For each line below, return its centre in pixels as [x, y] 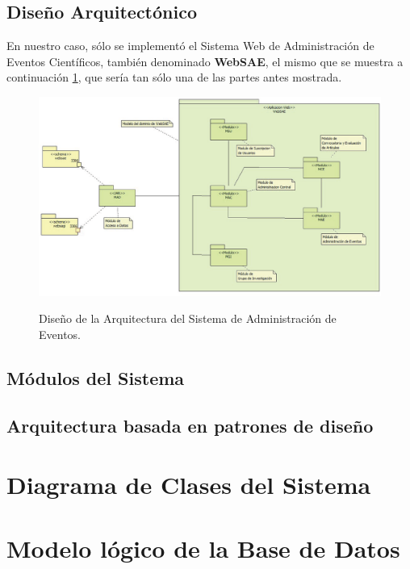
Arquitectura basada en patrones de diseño [190, 425]
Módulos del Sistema [96, 377]
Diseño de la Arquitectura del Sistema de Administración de [188, 318]
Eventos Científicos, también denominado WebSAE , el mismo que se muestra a [205, 61]
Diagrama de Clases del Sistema [189, 485]
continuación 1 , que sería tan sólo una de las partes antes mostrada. [174, 77]
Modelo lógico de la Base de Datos [203, 548]
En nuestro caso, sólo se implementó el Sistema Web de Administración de [190, 46]
